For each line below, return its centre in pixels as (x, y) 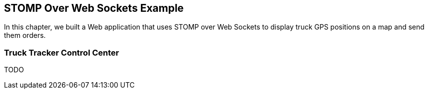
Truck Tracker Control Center (61, 52)
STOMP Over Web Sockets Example (94, 8)
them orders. (25, 35)
